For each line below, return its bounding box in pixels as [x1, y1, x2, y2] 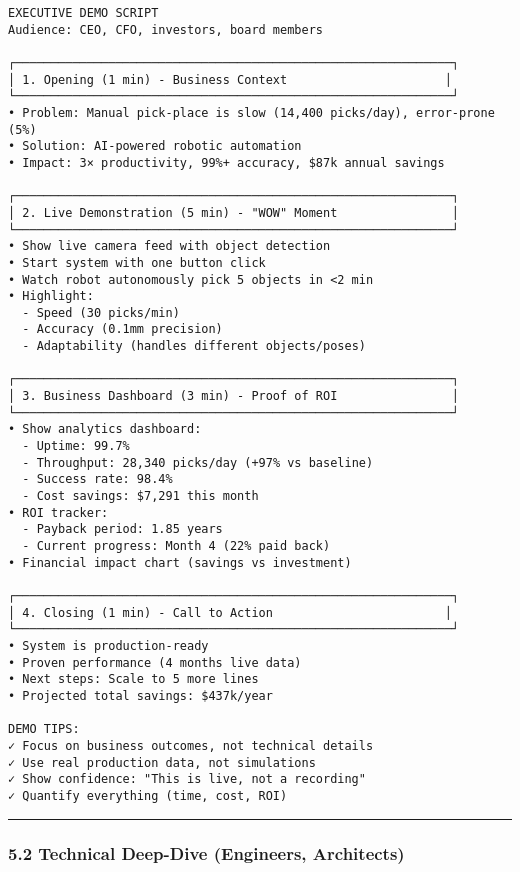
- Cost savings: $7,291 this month [22, 489, 259, 504]
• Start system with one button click [8, 255, 266, 270]
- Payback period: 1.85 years [22, 522, 223, 537]
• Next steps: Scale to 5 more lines [8, 672, 259, 687]
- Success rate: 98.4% [22, 472, 173, 487]
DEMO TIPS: [8, 722, 80, 737]
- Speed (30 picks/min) [22, 305, 180, 320]
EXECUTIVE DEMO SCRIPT [8, 6, 159, 20]
